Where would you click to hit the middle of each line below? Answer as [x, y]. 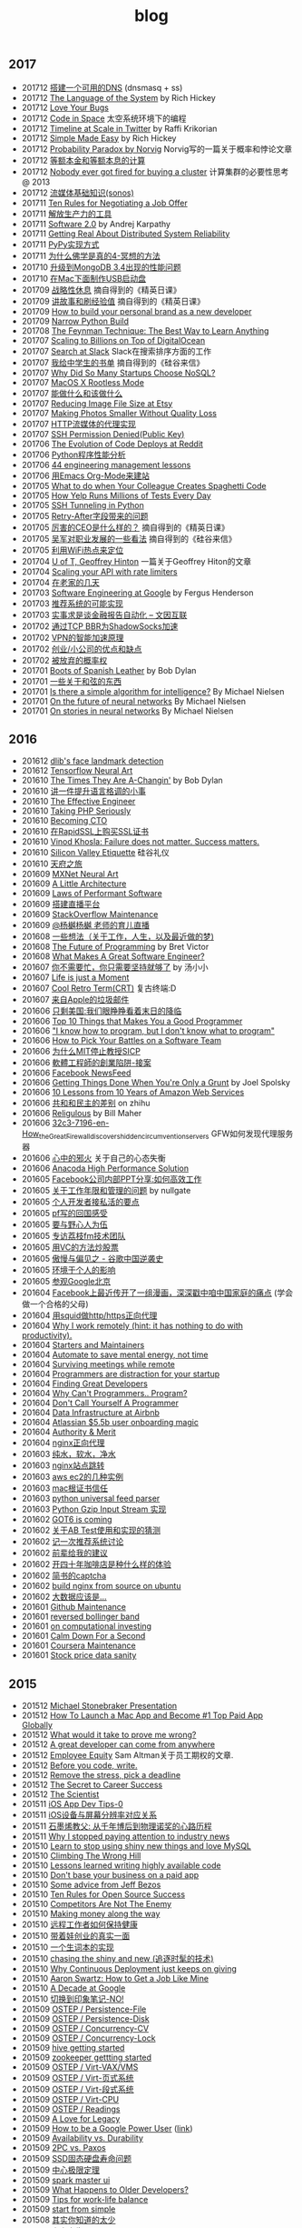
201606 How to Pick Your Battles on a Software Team [122, 1041]
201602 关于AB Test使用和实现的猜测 [91, 1530]
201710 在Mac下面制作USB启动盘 [84, 278]
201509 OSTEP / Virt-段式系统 [78, 2089]
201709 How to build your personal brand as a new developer [136, 311]
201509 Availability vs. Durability [83, 2138]
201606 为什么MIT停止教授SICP [81, 1052]
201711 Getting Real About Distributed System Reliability [126, 234]
